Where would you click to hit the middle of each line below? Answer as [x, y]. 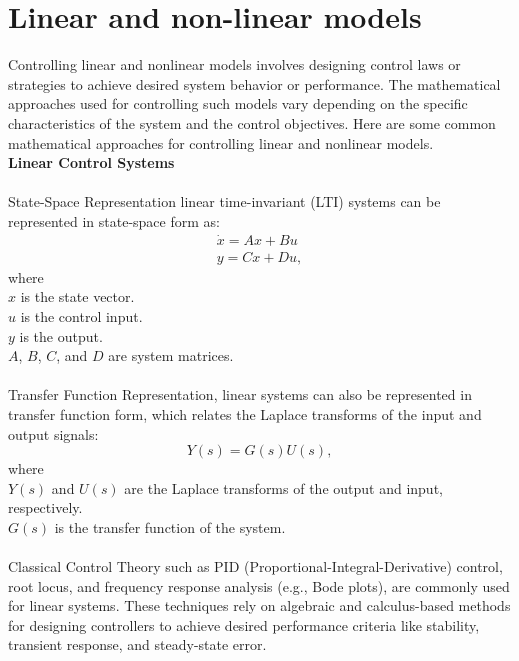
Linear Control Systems [91, 162]
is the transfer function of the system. [170, 526]
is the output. [61, 335]
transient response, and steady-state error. [137, 644]
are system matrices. [171, 355]
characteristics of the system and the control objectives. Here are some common [252, 122]
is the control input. [81, 315]
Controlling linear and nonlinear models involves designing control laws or [234, 64]
